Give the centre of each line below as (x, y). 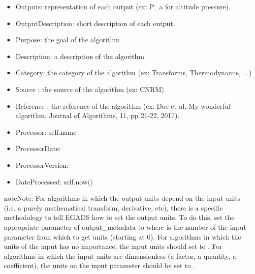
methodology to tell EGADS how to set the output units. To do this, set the (119, 217)
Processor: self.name (46, 132)
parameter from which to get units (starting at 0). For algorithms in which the (123, 236)
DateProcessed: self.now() (54, 181)
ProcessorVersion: (42, 165)
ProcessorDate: (38, 148)
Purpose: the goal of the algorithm (67, 40)
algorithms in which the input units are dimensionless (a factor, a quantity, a (120, 256)
